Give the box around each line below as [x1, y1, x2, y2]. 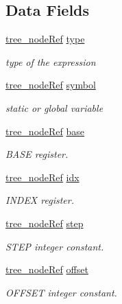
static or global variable [5, 100, 103, 115]
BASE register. [5, 147, 69, 161]
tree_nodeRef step [5, 215, 84, 230]
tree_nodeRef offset [5, 262, 88, 277]
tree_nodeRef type [5, 32, 85, 46]
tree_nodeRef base [5, 124, 85, 138]
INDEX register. [5, 193, 74, 207]
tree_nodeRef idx [5, 169, 80, 184]
